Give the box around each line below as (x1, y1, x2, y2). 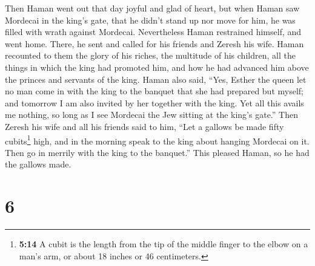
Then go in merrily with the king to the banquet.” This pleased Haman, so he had (5, 146, 310, 158)
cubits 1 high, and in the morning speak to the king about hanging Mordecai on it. (5, 132, 310, 147)
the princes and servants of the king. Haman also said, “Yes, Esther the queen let (5, 73, 307, 85)
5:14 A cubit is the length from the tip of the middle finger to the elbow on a (19, 238, 308, 250)
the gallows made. (5, 158, 71, 170)
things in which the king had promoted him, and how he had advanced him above (5, 60, 309, 73)
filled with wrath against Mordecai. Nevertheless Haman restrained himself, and (5, 25, 302, 38)
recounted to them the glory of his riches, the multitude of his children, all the (5, 49, 296, 62)
